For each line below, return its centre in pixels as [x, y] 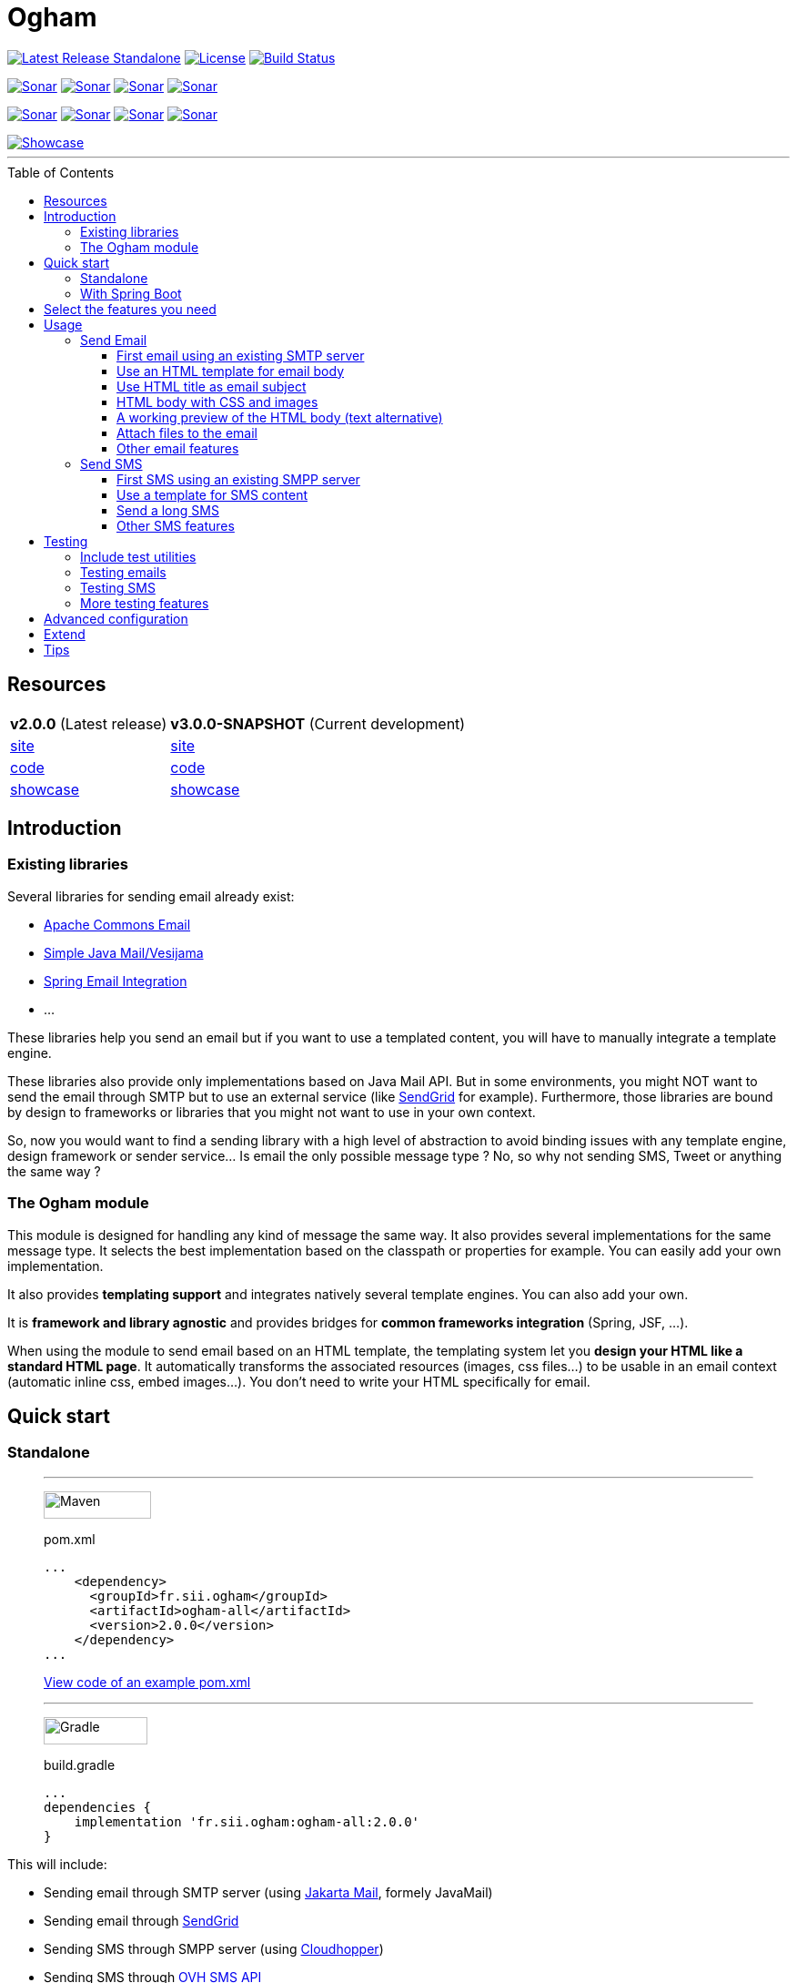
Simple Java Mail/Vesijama [124, 952]
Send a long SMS [168, 510]
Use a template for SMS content [212, 494]
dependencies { [98, 1807]
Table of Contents [61, 172]
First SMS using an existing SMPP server [238, 479]
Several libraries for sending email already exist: [151, 896]
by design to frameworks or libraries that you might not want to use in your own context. [272, 1112]
